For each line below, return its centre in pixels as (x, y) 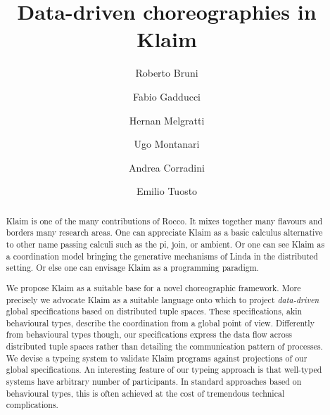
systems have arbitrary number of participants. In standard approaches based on (154, 382)
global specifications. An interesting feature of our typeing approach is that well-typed (164, 370)
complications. (32, 405)
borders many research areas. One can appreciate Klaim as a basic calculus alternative (164, 232)
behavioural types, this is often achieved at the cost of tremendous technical (145, 393)
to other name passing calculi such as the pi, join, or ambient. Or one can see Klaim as (165, 244)
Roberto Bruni (167, 73)
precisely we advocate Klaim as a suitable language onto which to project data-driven (163, 299)
